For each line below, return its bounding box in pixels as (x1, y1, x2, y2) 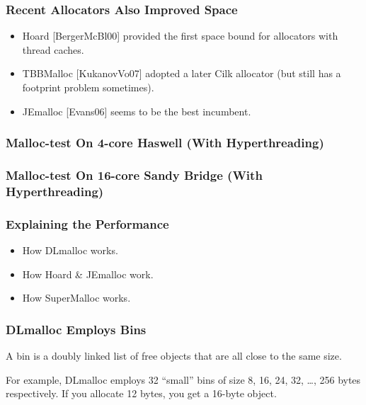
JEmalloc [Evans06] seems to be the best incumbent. (22, 103, 251, 118)
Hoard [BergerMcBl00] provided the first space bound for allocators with (22, 28, 338, 43)
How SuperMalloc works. (22, 290, 131, 305)
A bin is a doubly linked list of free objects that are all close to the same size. (6, 348, 342, 363)
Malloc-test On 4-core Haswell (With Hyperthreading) (6, 134, 324, 152)
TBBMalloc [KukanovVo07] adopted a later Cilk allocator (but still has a (22, 66, 341, 81)
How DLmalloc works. (22, 243, 118, 258)
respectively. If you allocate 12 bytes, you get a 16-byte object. (6, 386, 277, 401)
